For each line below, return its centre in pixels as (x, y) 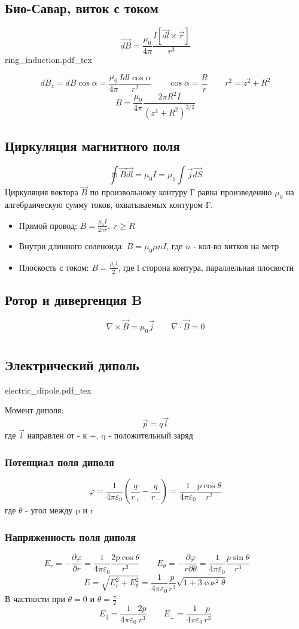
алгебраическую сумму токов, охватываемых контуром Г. (109, 205)
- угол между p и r (60, 510)
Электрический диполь (72, 365)
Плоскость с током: (54, 267)
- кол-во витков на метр (236, 245)
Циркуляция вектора (42, 192)
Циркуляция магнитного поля (92, 146)
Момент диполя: (34, 410)
